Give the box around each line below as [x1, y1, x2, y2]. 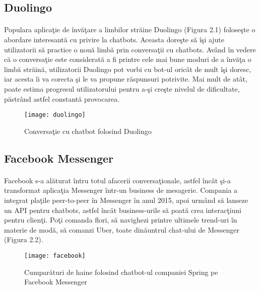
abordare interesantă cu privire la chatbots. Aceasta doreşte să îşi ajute [4, 34, 225, 44]
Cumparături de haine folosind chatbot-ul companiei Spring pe [24, 266, 218, 277]
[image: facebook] [24, 252, 86, 259]
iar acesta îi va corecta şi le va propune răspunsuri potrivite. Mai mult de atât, [4, 74, 247, 84]
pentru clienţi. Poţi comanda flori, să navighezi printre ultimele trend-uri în [4, 214, 237, 225]
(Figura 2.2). [4, 234, 43, 245]
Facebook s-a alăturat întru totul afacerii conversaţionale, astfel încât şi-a [4, 175, 231, 185]
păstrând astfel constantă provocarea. [4, 93, 120, 104]
